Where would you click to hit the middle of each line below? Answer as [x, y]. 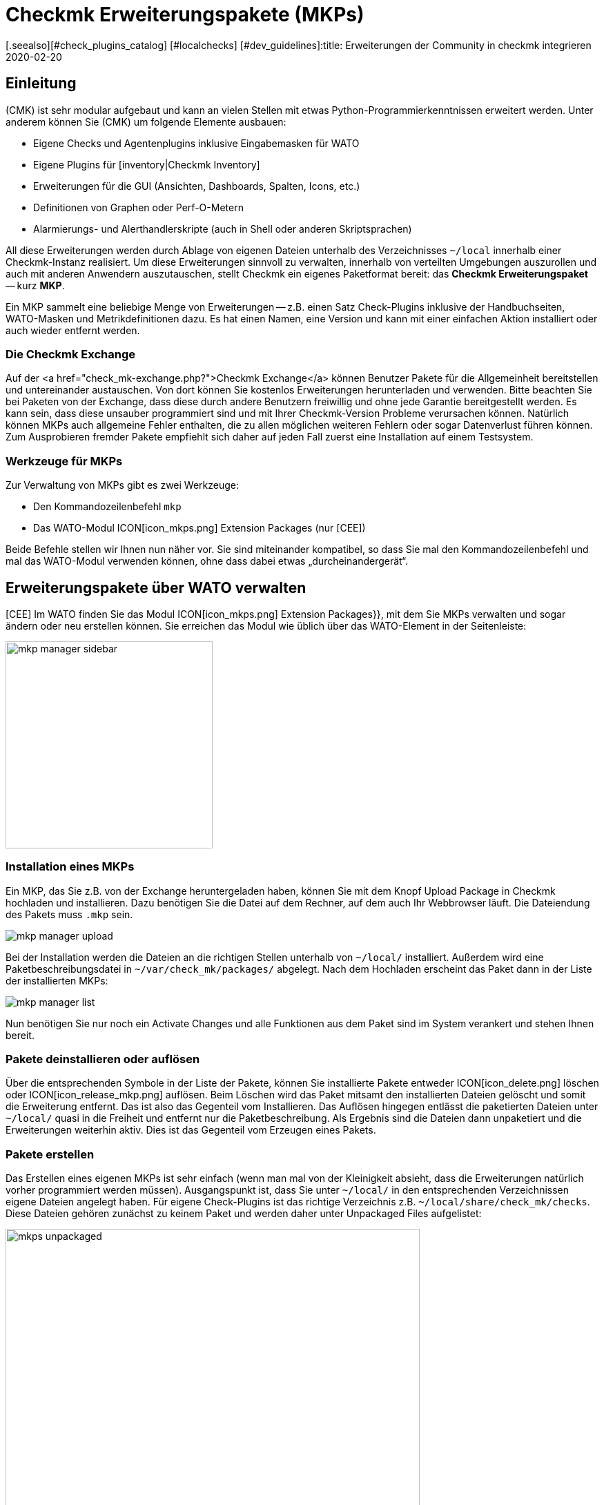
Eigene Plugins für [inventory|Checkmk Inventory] [147, 164]
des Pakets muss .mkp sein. [69, 914]
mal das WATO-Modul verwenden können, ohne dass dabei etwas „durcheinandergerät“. [207, 561]
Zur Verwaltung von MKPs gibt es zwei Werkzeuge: [123, 485]
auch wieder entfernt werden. [73, 330]
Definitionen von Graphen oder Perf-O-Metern [138, 207]
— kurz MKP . [35, 285]
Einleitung [41, 84]
